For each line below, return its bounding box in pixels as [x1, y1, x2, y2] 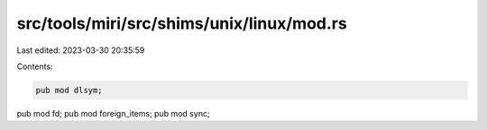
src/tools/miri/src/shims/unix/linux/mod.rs [16, 13, 347, 33]
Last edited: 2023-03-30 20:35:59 [16, 45, 145, 56]
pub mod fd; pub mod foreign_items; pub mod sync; [16, 108, 211, 118]
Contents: [16, 61, 53, 72]
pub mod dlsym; [35, 85, 103, 95]
